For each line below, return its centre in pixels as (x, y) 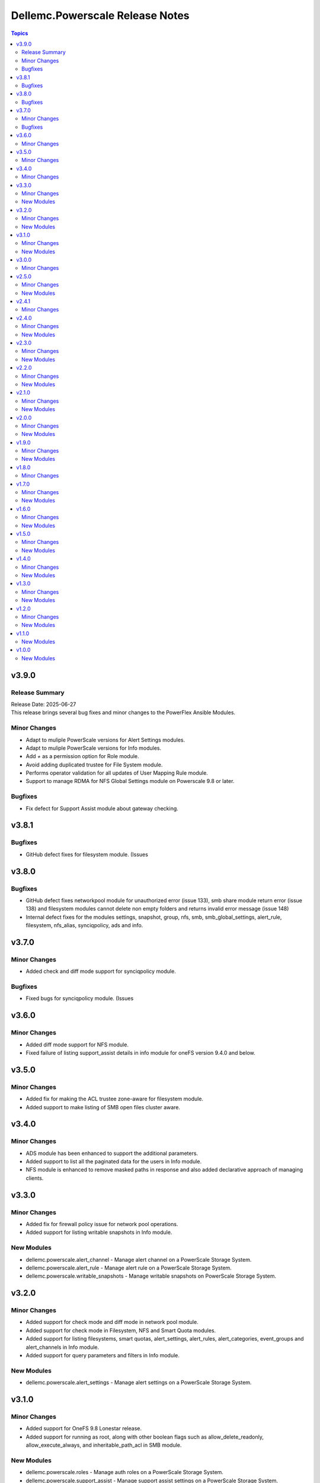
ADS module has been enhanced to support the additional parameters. (112, 1153)
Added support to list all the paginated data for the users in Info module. (113, 1161)
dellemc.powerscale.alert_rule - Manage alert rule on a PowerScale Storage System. (129, 1268)
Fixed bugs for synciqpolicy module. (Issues (80, 998)
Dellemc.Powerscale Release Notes (100, 15)
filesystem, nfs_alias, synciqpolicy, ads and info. (84, 925)
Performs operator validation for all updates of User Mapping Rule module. (117, 773)
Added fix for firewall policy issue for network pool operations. (102, 1224)
